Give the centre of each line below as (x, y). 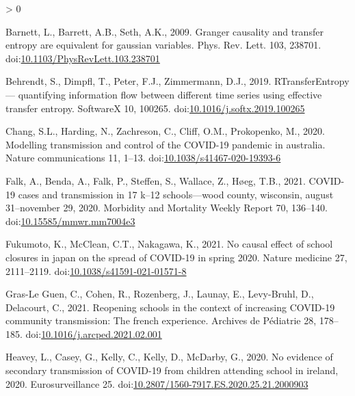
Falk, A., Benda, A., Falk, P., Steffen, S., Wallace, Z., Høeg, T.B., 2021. (156, 180)
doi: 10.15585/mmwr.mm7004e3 (70, 221)
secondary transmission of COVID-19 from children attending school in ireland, (172, 370)
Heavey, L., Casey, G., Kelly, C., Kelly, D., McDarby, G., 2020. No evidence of (169, 357)
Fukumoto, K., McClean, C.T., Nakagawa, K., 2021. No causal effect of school (169, 244)
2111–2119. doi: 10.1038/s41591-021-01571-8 (96, 270)
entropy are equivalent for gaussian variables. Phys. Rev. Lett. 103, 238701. (163, 45)
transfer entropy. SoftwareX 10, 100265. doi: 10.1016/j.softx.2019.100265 (155, 108)
